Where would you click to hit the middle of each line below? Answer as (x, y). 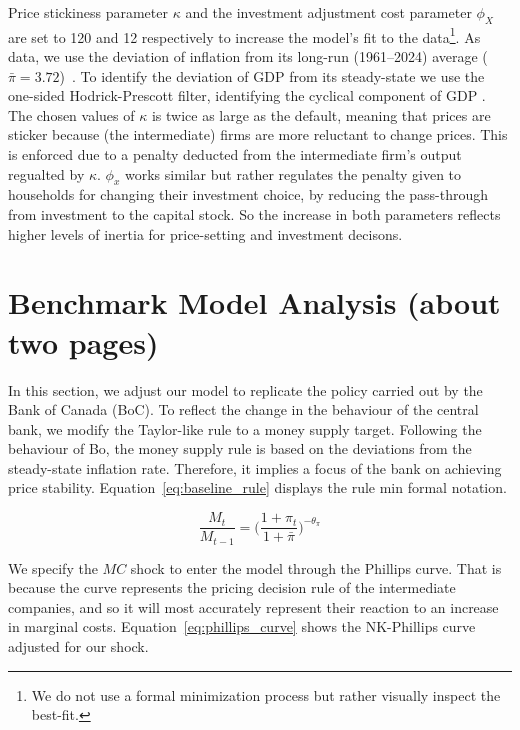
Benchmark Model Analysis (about (254, 302)
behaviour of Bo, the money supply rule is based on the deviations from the (240, 448)
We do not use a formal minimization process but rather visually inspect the (266, 694)
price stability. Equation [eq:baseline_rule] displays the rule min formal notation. (257, 487)
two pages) (83, 341)
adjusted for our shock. (78, 645)
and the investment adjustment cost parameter (328, 12)
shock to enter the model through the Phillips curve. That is (316, 567)
